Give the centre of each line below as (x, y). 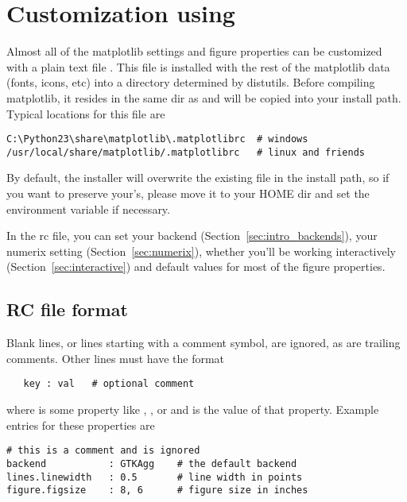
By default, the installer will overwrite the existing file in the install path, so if (198, 178)
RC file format (67, 309)
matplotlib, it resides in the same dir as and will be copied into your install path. (204, 97)
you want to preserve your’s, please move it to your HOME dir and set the (188, 193)
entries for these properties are (81, 425)
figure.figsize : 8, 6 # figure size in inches (157, 490)
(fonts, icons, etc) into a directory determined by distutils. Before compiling (191, 82)
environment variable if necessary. (88, 209)
